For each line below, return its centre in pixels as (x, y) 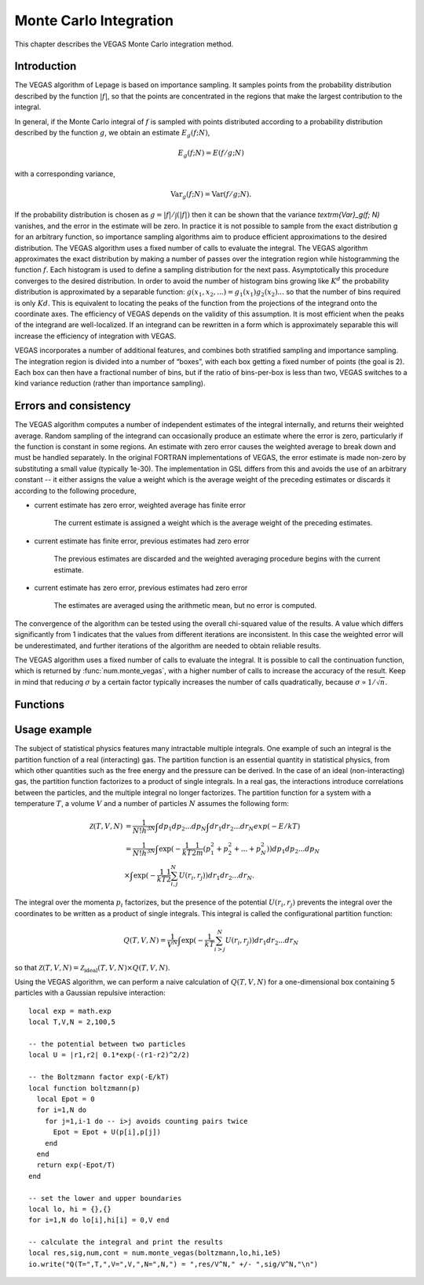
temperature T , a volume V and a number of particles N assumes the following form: (152, 804)
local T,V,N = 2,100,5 (72, 1022)
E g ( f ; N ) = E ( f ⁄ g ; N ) (211, 154)
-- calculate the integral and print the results (126, 1242)
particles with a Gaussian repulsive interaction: (90, 993)
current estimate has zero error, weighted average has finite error (140, 505)
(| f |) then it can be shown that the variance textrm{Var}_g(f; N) (278, 215)
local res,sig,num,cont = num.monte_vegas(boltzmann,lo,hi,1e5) (155, 1253)
